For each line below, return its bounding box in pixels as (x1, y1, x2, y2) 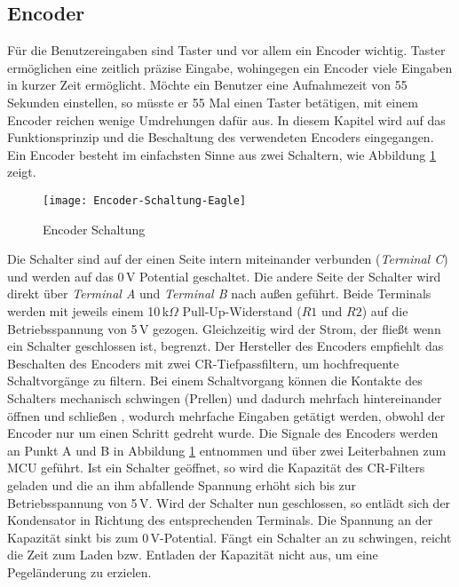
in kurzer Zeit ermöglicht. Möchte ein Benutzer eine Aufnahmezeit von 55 (7, 75, 408, 94)
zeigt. (7, 163, 36, 181)
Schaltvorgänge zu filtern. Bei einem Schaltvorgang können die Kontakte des (7, 371, 423, 390)
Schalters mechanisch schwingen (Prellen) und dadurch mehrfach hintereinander (7, 388, 442, 407)
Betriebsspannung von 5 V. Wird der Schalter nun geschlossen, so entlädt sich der (7, 493, 451, 512)
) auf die (361, 301, 408, 320)
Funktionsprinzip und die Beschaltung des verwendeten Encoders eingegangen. (7, 128, 434, 147)
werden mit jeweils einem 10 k (7, 301, 170, 320)
